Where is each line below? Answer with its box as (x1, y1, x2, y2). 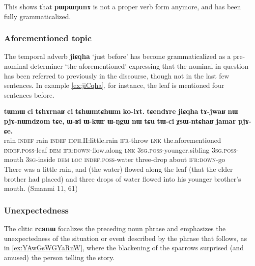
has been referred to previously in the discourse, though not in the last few (4, 70, 229, 80)
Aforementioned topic (4, 32, 92, 44)
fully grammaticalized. (4, 11, 71, 21)
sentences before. (4, 89, 55, 100)
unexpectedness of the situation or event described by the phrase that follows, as (4, 233, 247, 243)
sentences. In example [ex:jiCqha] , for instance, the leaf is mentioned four (4, 80, 225, 90)
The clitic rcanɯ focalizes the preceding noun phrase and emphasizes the (4, 223, 226, 233)
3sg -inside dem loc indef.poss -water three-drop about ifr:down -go (26, 154, 225, 164)
